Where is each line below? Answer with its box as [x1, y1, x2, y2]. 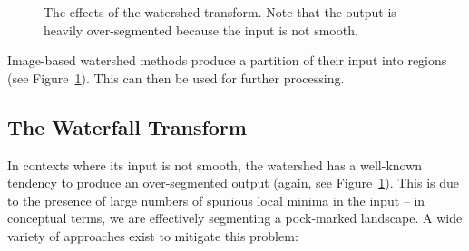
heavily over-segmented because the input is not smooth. [44, 20, 358, 39]
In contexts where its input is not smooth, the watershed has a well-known [7, 155, 423, 174]
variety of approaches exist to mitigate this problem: [7, 226, 298, 245]
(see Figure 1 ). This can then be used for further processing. [7, 68, 345, 87]
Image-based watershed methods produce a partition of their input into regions [7, 51, 447, 70]
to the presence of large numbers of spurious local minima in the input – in [7, 190, 425, 209]
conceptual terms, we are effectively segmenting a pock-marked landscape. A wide [7, 208, 463, 227]
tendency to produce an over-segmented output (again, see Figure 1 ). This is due [7, 173, 460, 192]
